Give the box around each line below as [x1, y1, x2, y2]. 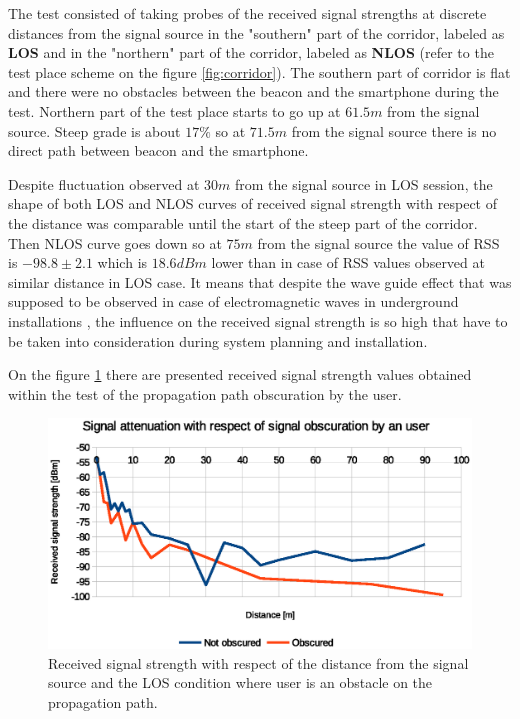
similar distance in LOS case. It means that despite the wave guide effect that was [8, 271, 512, 292]
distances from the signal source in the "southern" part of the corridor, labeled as [8, 22, 505, 43]
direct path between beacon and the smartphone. [8, 140, 309, 161]
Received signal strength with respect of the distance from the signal [48, 652, 469, 673]
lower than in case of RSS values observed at [211, 252, 485, 273]
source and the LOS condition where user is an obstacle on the [48, 672, 433, 693]
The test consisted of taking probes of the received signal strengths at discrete [8, 3, 487, 23]
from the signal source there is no [291, 120, 497, 141]
